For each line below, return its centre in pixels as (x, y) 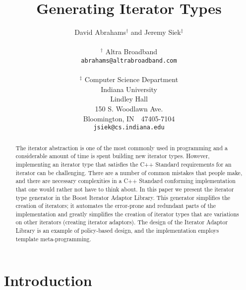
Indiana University (129, 89)
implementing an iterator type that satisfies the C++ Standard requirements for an (123, 164)
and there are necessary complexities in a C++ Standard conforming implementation (125, 181)
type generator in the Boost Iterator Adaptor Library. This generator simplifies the (123, 197)
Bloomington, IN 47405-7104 (129, 118)
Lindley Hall (129, 99)
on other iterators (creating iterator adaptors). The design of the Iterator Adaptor (122, 222)
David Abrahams (100, 32)
